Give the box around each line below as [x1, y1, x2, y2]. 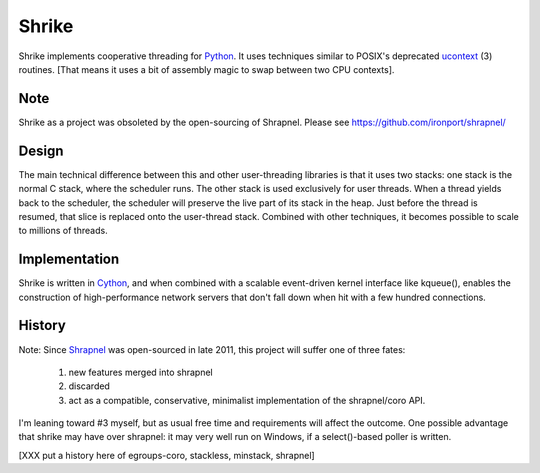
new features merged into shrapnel [68, 366, 214, 378]
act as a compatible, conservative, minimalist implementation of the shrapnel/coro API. [68, 394, 426, 406]
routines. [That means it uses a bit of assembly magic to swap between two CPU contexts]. [18, 63, 395, 75]
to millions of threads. [18, 225, 109, 237]
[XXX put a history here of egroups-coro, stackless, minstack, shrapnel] [18, 449, 315, 461]
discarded [68, 380, 110, 392]
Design [18, 142, 64, 159]
